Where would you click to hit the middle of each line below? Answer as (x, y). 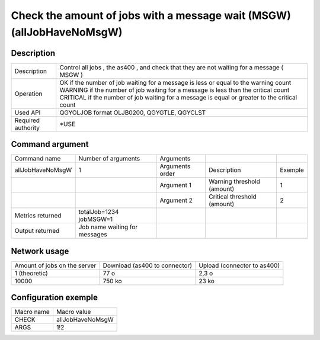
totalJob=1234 (99, 212)
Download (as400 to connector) (148, 265)
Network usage (40, 251)
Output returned (37, 231)
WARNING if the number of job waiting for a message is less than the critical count (175, 90)
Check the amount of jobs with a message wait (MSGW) (151, 15)
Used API (28, 113)
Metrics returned (38, 216)
